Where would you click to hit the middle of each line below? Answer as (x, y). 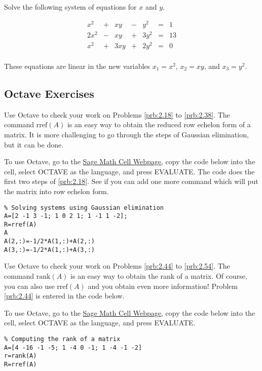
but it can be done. (34, 144)
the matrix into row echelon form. (57, 191)
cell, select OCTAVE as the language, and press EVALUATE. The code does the (129, 171)
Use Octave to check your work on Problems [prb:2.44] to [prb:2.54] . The (117, 266)
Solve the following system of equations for (70, 7)
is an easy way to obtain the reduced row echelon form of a (159, 124)
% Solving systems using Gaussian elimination (84, 208)
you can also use (29, 286)
